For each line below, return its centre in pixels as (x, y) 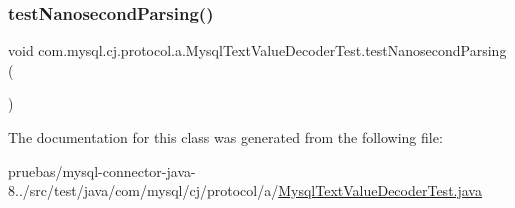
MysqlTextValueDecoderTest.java (380, 190)
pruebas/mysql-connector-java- (102, 170)
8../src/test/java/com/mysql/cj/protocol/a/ (143, 190)
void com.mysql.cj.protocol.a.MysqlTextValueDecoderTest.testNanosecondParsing (257, 50)
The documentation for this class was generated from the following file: (225, 137)
